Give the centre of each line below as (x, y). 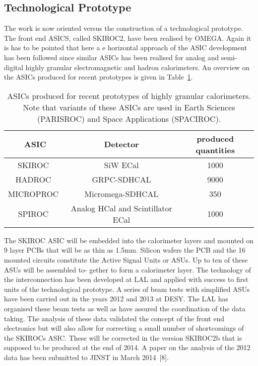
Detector (121, 144)
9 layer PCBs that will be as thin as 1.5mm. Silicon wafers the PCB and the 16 (125, 250)
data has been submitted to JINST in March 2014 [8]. (87, 357)
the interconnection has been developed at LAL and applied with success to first (126, 279)
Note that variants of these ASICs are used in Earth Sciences (129, 107)
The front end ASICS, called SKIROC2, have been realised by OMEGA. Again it (128, 38)
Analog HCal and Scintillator (121, 208)
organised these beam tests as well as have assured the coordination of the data (125, 308)
